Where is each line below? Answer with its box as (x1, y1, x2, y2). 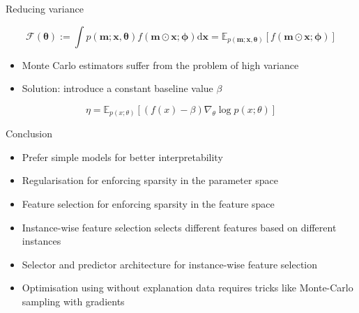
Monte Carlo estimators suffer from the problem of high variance (22, 57, 299, 72)
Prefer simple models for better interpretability (22, 149, 223, 164)
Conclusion (6, 126, 52, 141)
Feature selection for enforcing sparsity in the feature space (22, 197, 275, 211)
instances (22, 234, 61, 248)
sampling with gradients (22, 294, 125, 309)
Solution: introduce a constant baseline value (22, 81, 213, 96)
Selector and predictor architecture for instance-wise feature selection (22, 257, 318, 271)
